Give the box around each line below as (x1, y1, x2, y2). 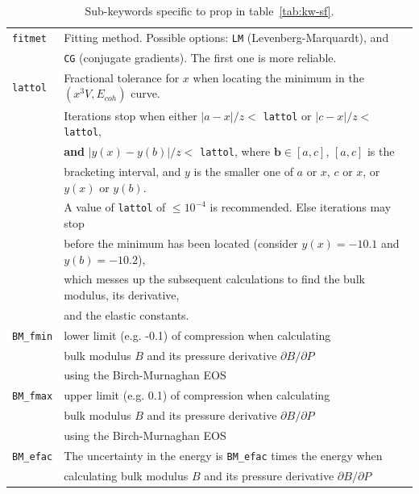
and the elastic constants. (64, 306, 189, 323)
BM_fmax (12, 391, 53, 403)
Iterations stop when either (64, 107, 197, 123)
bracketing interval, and (64, 162, 181, 179)
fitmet (12, 32, 47, 44)
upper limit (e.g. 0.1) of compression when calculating (64, 387, 330, 404)
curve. (131, 85, 160, 102)
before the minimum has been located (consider (64, 234, 298, 251)
